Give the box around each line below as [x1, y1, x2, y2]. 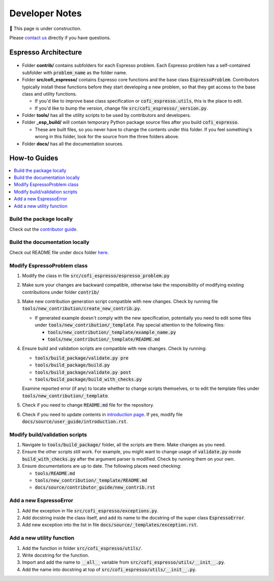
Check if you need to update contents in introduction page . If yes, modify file [22, 411, 183, 417]
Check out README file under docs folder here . [9, 249, 109, 255]
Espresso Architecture [9, 48, 82, 56]
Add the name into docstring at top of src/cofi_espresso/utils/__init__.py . [22, 566, 197, 572]
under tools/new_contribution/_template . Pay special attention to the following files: [35, 322, 225, 328]
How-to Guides [9, 154, 58, 163]
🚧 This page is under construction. [9, 25, 82, 32]
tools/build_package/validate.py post [35, 369, 131, 375]
